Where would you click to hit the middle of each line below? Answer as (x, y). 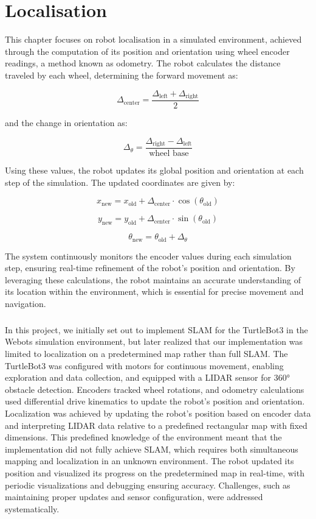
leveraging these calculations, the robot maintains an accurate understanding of (153, 279)
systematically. (32, 508)
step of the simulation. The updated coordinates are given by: (120, 182)
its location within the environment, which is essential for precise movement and (154, 291)
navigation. (26, 303)
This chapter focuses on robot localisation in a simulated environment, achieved (153, 39)
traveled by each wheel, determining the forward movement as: (122, 75)
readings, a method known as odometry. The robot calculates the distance (143, 63)
